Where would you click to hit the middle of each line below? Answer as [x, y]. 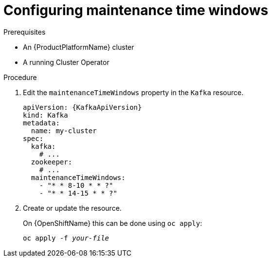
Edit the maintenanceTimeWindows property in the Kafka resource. [133, 92]
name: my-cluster [64, 130]
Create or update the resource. [72, 208]
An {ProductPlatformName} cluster [79, 47]
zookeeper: [52, 162]
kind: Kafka [45, 115]
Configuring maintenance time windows [136, 10]
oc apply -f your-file [66, 238]
